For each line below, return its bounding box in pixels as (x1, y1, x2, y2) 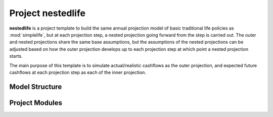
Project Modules (9, 98, 63, 107)
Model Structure (9, 82, 62, 91)
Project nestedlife (9, 8, 86, 19)
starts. (9, 53, 23, 59)
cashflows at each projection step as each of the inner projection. (9, 69, 147, 75)
